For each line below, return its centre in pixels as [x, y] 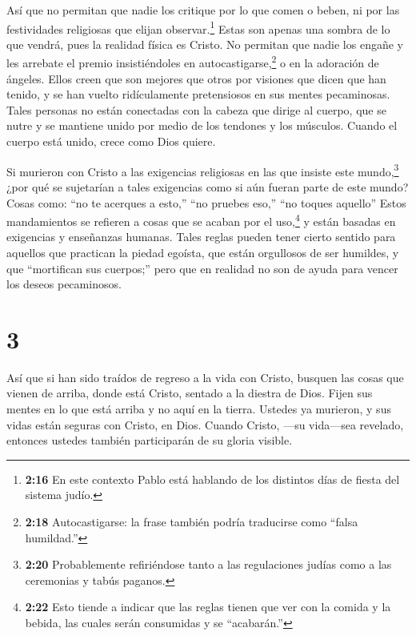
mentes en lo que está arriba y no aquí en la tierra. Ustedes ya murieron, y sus [199, 409]
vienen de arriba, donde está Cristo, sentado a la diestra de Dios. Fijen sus [190, 393]
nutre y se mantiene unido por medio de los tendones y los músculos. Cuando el [202, 125]
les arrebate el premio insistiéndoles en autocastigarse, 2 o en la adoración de [193, 62]
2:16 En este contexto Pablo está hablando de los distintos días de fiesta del [212, 479]
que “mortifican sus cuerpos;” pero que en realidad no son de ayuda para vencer [202, 268]
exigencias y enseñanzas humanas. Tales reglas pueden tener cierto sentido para [201, 237]
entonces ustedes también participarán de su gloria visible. [150, 440]
